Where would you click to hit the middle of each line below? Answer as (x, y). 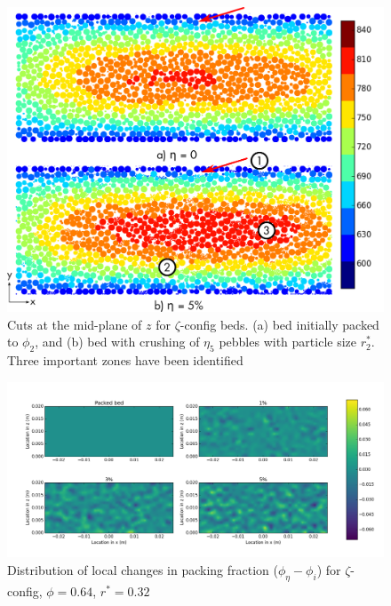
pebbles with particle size (287, 342)
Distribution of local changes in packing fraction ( (143, 569)
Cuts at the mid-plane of (75, 324)
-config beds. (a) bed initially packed (279, 324)
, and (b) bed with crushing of (117, 342)
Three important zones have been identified (125, 360)
